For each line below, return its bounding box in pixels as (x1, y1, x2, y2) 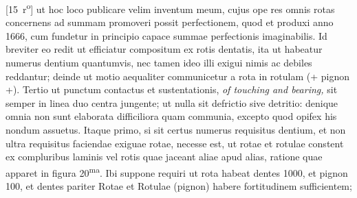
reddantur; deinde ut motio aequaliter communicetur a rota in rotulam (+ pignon (6, 69, 350, 83)
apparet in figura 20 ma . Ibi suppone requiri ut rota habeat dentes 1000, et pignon (6, 163, 348, 180)
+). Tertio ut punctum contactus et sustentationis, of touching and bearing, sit (6, 82, 338, 97)
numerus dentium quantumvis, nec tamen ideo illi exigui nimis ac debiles (6, 55, 312, 70)
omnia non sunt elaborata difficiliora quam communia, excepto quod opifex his (6, 109, 337, 123)
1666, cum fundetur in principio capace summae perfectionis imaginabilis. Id (6, 28, 327, 42)
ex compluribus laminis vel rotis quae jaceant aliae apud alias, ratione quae (6, 149, 323, 164)
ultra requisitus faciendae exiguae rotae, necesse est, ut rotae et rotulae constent (6, 136, 344, 150)
